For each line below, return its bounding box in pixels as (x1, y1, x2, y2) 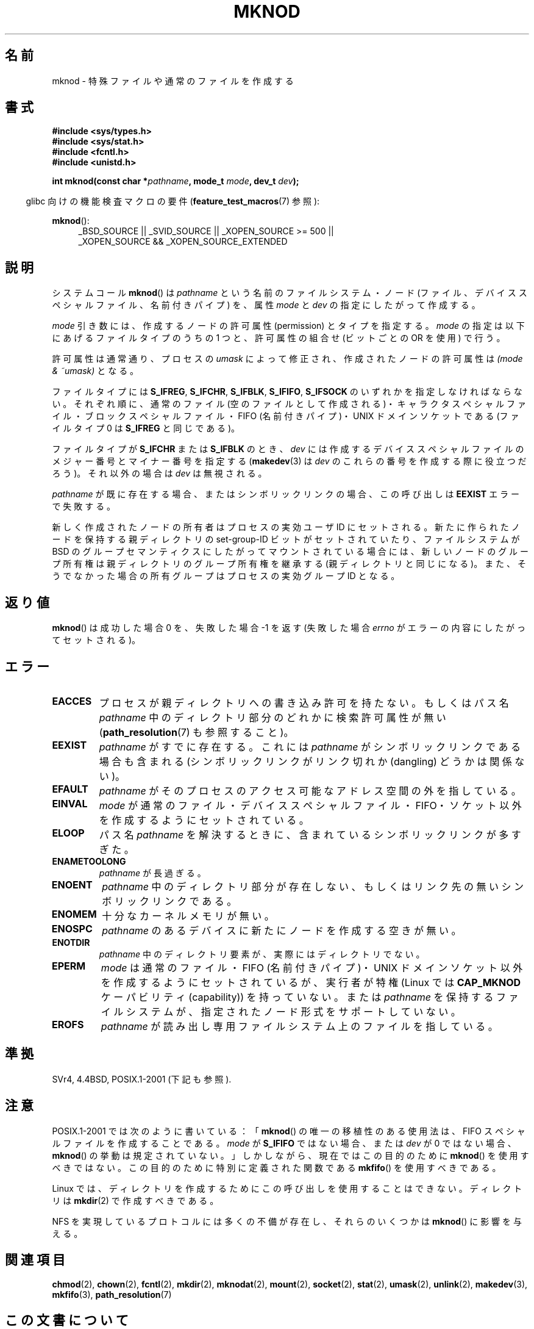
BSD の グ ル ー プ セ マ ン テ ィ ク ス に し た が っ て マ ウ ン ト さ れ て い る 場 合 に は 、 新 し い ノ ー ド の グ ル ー (52, 546, 529, 557)
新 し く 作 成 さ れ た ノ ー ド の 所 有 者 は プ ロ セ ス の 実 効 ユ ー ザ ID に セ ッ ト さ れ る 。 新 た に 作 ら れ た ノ (52, 522, 520, 533)
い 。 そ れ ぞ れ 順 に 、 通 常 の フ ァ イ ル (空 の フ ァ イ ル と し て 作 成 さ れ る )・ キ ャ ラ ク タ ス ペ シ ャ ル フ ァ (52, 398, 526, 409)
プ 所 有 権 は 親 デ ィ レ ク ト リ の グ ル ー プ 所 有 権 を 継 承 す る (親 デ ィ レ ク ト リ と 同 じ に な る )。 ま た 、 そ (52, 558, 526, 569)
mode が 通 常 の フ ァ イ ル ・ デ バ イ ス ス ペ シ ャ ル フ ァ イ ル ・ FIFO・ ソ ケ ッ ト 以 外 (99, 799, 522, 812)
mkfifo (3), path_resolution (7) (52, 1289, 172, 1300)
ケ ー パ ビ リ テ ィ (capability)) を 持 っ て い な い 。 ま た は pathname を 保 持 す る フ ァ (101, 990, 519, 1003)
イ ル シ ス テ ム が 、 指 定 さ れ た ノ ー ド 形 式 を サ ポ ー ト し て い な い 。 (101, 1005, 461, 1018)
